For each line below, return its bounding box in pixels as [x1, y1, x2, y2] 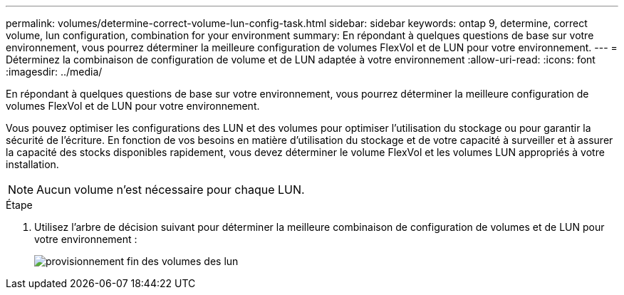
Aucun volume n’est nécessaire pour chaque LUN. [36, 182, 305, 197]
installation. [6, 158, 59, 170]
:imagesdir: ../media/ [6, 66, 103, 78]
